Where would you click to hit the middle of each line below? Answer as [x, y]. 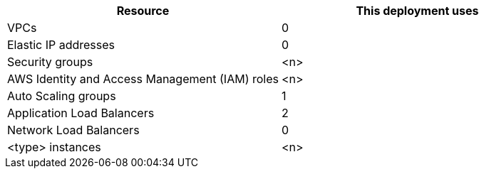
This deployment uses [417, 11]
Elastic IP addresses [61, 45]
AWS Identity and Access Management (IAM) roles [143, 79]
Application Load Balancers [81, 113]
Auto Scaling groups [62, 96]
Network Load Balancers [73, 130]
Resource [143, 11]
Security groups [50, 62]
